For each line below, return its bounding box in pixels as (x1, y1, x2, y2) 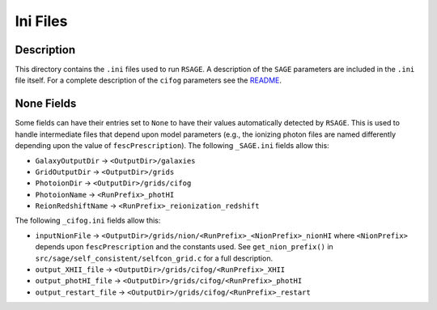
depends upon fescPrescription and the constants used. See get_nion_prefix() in (35, 242, 333, 252)
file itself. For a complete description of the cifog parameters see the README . (15, 75, 282, 85)
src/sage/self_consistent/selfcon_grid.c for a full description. (35, 253, 274, 263)
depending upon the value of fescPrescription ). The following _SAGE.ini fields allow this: (15, 141, 329, 151)
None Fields (15, 97, 77, 111)
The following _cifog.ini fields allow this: (15, 215, 161, 226)
